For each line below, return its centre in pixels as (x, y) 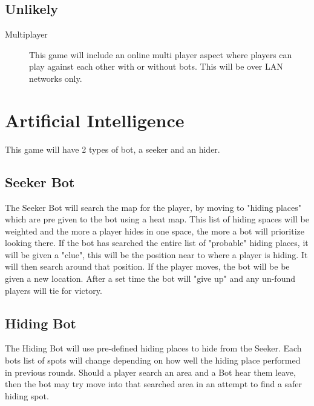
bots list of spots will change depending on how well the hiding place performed (153, 360)
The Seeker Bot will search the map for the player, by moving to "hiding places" (153, 207)
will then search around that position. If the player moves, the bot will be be (147, 266)
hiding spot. (27, 395)
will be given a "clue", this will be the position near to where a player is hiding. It (156, 254)
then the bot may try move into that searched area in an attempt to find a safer (154, 384)
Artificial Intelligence (95, 120)
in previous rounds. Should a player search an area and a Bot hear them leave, (150, 372)
